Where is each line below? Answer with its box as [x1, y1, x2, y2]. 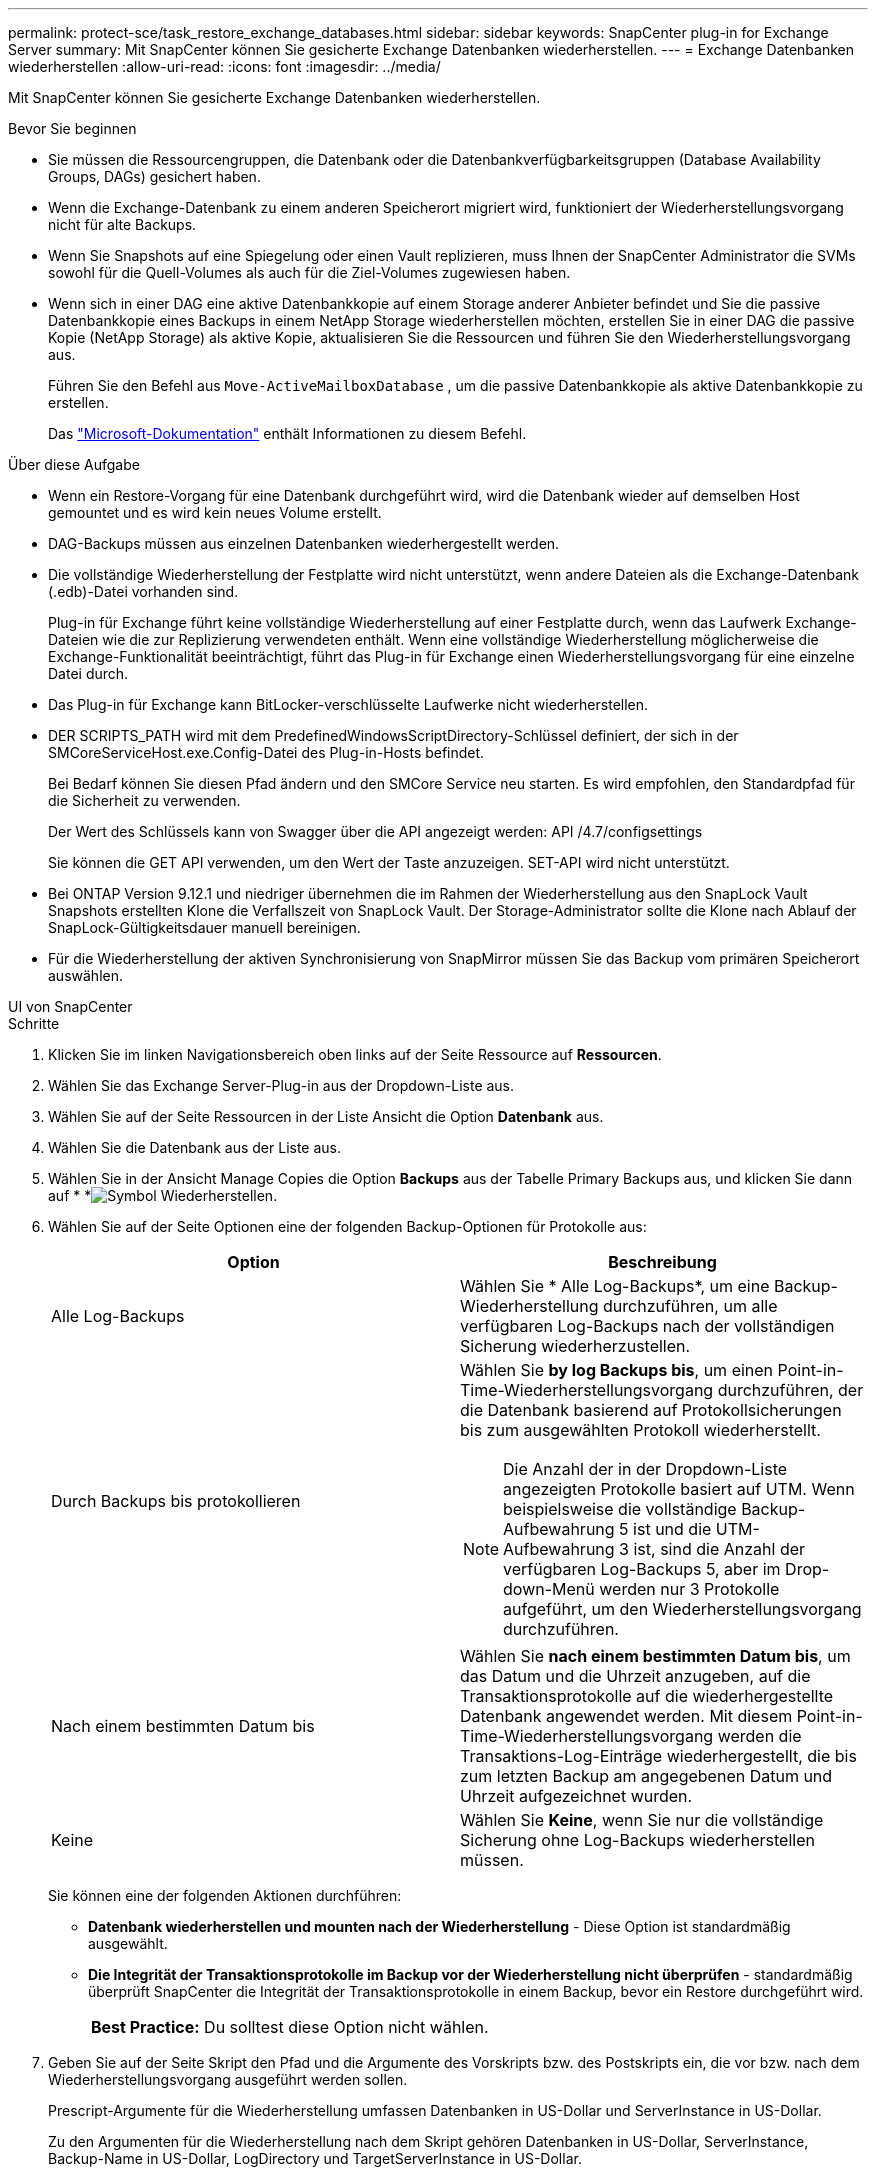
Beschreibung [608, 1252, 717, 1272]
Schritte [8, 1015, 60, 1032]
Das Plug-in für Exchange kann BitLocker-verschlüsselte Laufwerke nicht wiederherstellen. [48, 696, 649, 713]
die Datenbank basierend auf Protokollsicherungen [460, 1400, 842, 1420]
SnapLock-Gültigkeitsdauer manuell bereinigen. [48, 919, 361, 936]
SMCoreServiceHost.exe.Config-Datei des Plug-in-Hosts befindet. [48, 744, 485, 761]
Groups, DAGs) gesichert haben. [48, 168, 261, 185]
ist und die [633, 1519, 712, 1539]
